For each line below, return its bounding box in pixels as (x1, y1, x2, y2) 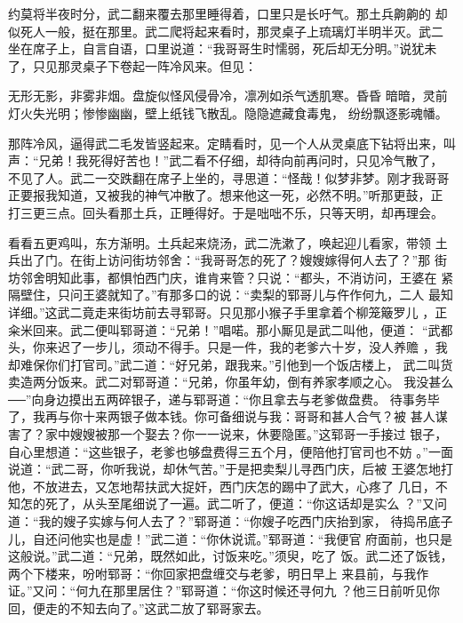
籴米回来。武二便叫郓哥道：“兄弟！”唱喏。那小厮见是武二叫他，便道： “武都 (8, 320, 453, 339)
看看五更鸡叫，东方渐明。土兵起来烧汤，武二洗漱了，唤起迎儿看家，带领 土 (8, 233, 448, 252)
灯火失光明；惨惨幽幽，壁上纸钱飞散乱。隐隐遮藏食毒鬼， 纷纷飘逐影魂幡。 (8, 103, 448, 122)
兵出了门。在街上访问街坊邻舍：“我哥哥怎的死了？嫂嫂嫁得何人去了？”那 (8, 251, 431, 269)
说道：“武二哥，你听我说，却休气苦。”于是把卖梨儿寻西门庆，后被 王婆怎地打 (8, 459, 453, 478)
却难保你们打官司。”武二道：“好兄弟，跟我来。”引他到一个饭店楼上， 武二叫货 (8, 355, 453, 373)
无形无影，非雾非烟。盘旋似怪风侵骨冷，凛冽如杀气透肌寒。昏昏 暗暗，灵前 (8, 86, 448, 105)
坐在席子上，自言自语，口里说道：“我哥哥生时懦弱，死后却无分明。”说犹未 (8, 39, 437, 58)
